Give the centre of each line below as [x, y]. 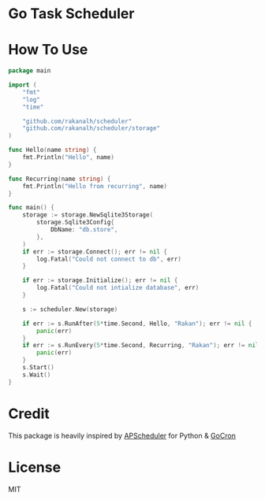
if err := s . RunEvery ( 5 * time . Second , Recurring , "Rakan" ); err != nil [141, 346]
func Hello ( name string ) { [52, 150]
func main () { [32, 208]
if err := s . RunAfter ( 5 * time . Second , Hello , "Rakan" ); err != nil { [137, 324]
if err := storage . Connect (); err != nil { [95, 252]
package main [30, 71]
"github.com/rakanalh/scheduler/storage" [91, 128]
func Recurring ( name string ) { [60, 179]
